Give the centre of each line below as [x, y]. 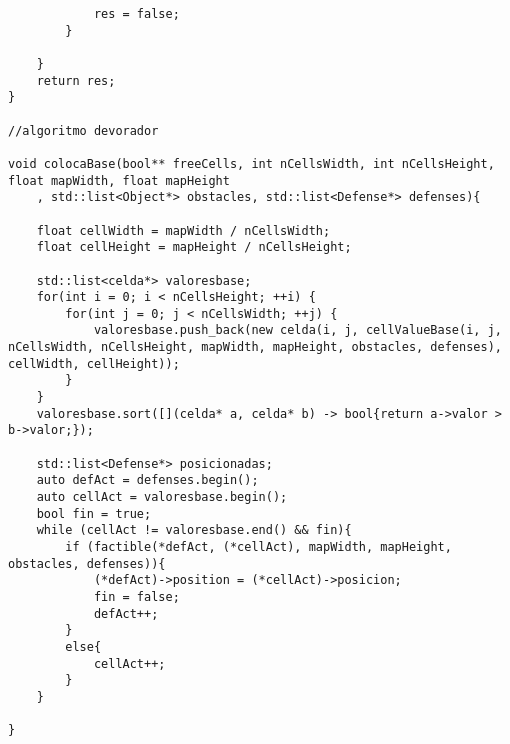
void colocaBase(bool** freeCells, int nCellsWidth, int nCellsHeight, [251, 163]
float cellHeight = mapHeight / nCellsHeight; [194, 247]
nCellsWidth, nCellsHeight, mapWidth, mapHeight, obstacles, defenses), [255, 347]
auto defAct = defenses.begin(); [147, 480]
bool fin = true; [94, 513]
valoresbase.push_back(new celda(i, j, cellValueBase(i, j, [297, 330]
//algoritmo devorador [83, 130]
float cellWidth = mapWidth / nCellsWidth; [183, 230]
